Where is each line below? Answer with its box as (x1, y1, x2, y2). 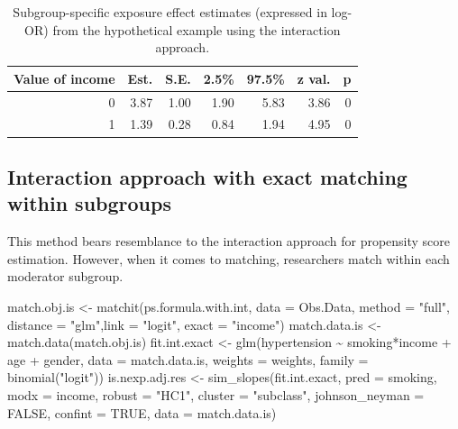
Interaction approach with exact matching (7, 162, 408, 190)
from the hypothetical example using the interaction (52, 20, 341, 39)
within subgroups (7, 189, 171, 217)
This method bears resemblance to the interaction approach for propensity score (7, 232, 451, 251)
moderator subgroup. (7, 267, 124, 286)
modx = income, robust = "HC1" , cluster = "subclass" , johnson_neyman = (7, 385, 425, 404)
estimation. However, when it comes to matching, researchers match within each (7, 249, 450, 268)
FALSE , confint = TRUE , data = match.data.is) (7, 403, 277, 422)
